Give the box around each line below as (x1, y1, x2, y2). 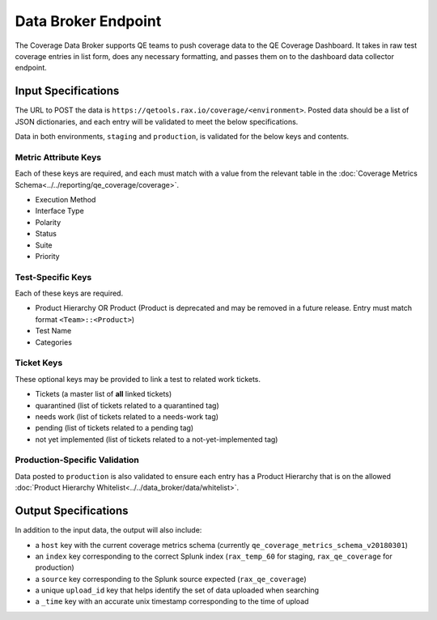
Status (35, 229, 57, 239)
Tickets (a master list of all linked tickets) (35, 389, 172, 399)
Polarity (35, 217, 62, 227)
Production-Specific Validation (15, 454, 139, 465)
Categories (35, 337, 73, 347)
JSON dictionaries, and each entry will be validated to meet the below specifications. (15, 117, 299, 126)
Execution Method (35, 194, 96, 204)
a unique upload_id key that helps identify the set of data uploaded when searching (35, 585, 320, 595)
